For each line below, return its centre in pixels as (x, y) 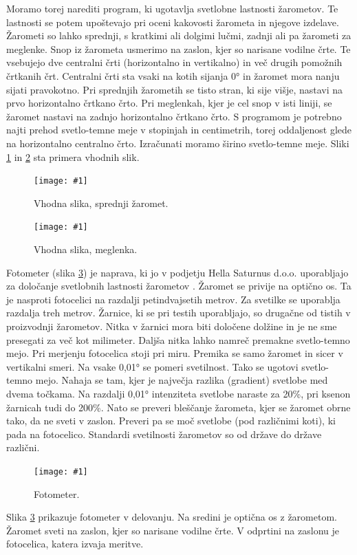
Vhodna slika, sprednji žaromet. (101, 203)
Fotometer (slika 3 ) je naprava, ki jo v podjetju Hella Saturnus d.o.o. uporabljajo (177, 272)
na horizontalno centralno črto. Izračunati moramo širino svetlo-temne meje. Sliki (178, 143)
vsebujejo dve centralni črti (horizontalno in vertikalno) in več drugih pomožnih (174, 62)
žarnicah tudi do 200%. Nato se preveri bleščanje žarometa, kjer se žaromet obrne (178, 407)
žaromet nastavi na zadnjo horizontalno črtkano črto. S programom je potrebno (174, 116)
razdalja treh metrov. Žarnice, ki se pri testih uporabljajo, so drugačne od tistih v (178, 313)
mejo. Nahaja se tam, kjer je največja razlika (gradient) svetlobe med (182, 380)
